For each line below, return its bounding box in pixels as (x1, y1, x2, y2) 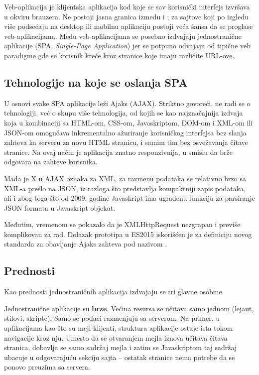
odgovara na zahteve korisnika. (4, 156, 98, 167)
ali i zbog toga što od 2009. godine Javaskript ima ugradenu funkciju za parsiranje (4, 193, 255, 203)
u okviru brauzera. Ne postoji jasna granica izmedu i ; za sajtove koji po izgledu (4, 11, 249, 21)
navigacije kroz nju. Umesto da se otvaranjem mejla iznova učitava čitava (4, 332, 228, 343)
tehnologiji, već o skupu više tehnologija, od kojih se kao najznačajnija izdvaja (4, 108, 243, 118)
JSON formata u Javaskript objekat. (4, 202, 116, 213)
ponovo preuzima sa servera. (4, 362, 90, 372)
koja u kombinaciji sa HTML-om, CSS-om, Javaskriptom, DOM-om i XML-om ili (4, 117, 253, 127)
